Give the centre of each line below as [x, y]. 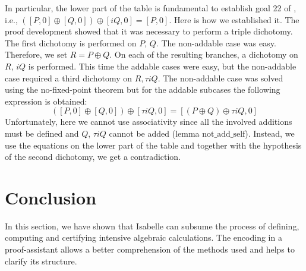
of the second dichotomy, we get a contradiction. [93, 157]
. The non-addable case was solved [220, 78]
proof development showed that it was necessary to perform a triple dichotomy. [149, 31]
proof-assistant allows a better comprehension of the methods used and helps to [150, 249]
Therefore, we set [36, 54]
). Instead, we [270, 133]
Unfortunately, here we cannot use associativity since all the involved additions [149, 122]
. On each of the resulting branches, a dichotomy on [204, 54]
